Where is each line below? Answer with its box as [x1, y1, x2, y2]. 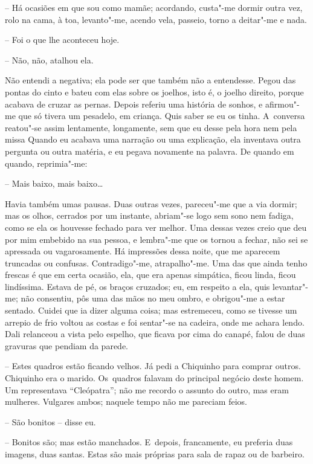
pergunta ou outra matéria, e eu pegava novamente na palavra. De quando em [5, 144, 294, 157]
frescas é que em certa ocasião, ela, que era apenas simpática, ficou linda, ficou [5, 268, 296, 281]
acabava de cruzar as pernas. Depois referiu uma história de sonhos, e [5, 97, 263, 110]
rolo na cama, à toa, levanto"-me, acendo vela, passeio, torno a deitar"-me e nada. [5, 13, 307, 25]
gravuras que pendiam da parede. [5, 339, 128, 352]
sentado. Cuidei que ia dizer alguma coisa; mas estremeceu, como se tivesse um [5, 304, 297, 317]
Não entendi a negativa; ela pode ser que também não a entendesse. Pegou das [5, 74, 296, 86]
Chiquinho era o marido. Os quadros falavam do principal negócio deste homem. [5, 372, 304, 384]
